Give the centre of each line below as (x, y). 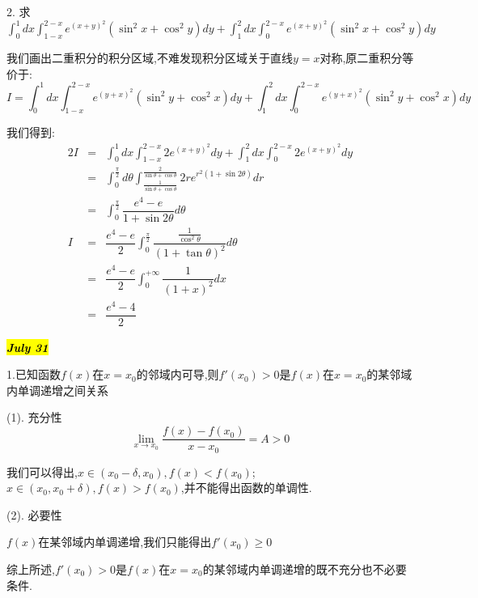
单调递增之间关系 (63, 390)
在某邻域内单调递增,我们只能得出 (125, 542)
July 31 (27, 347)
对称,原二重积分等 (367, 57)
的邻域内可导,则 (178, 374)
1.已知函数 (34, 374)
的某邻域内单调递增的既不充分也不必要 (305, 568)
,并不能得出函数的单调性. (246, 488)
